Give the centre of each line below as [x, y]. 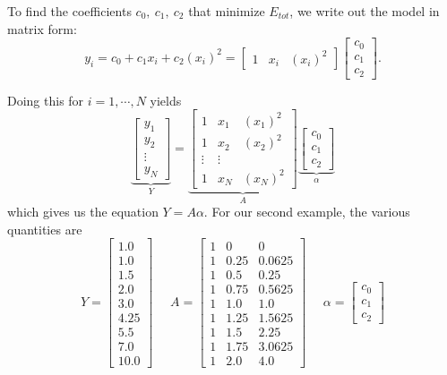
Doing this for [46, 100]
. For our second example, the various [307, 212]
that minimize [227, 11]
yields [166, 100]
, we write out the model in [365, 11]
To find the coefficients [69, 11]
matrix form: [42, 28]
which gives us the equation [83, 212]
